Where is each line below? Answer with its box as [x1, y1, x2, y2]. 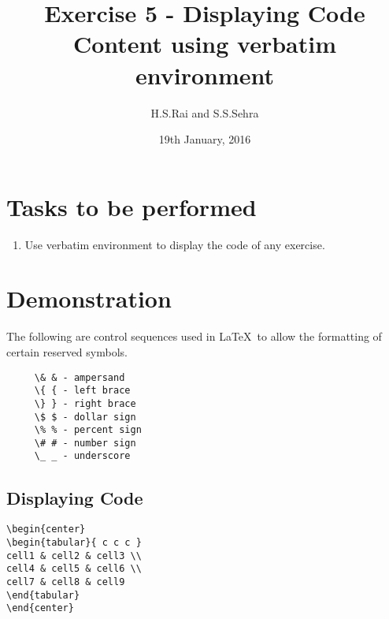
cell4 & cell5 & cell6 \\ [6, 563, 142, 575]
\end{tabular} [6, 589, 80, 601]
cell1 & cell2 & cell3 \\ [6, 550, 142, 561]
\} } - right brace [34, 397, 136, 409]
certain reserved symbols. [6, 343, 128, 360]
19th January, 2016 [158, 131, 251, 147]
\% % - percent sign [34, 424, 142, 436]
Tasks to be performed [6, 190, 257, 222]
